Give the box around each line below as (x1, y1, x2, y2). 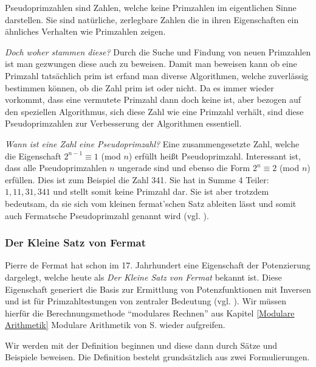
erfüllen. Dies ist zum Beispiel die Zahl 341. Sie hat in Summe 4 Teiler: (5, 173, 269, 186)
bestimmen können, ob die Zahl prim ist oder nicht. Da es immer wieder (5, 81, 274, 94)
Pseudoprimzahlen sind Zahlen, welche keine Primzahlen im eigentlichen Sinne (5, 1, 297, 13)
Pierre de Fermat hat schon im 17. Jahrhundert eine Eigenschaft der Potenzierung (5, 259, 311, 271)
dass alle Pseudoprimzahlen (5, 161, 107, 174)
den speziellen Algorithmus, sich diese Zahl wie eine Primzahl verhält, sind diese (5, 105, 304, 117)
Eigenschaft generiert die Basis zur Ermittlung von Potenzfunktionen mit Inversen (5, 282, 311, 295)
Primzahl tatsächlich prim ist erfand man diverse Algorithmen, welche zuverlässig (5, 69, 309, 82)
